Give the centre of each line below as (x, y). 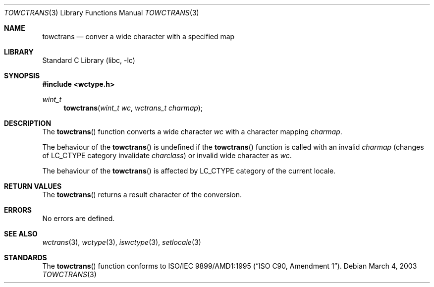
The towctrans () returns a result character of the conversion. (142, 195)
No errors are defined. (79, 218)
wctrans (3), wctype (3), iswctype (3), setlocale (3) (122, 242)
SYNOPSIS (22, 76)
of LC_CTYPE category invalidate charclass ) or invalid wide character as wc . (167, 155)
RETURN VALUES (33, 186)
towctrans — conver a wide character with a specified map (138, 36)
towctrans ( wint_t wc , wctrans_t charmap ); (133, 108)
